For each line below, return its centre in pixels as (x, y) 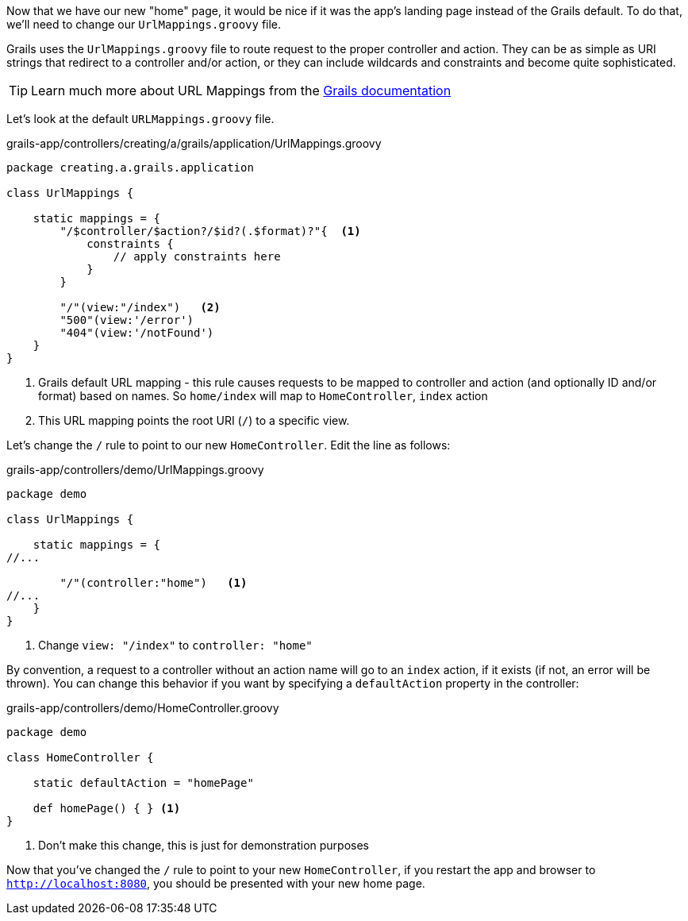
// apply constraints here (197, 256)
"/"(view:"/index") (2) (140, 307)
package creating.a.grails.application (130, 168)
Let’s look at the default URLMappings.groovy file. (140, 119)
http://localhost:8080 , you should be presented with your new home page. (216, 883)
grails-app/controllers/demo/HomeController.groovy (143, 708)
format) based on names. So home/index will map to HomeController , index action (263, 396)
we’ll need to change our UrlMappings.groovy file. (144, 24)
